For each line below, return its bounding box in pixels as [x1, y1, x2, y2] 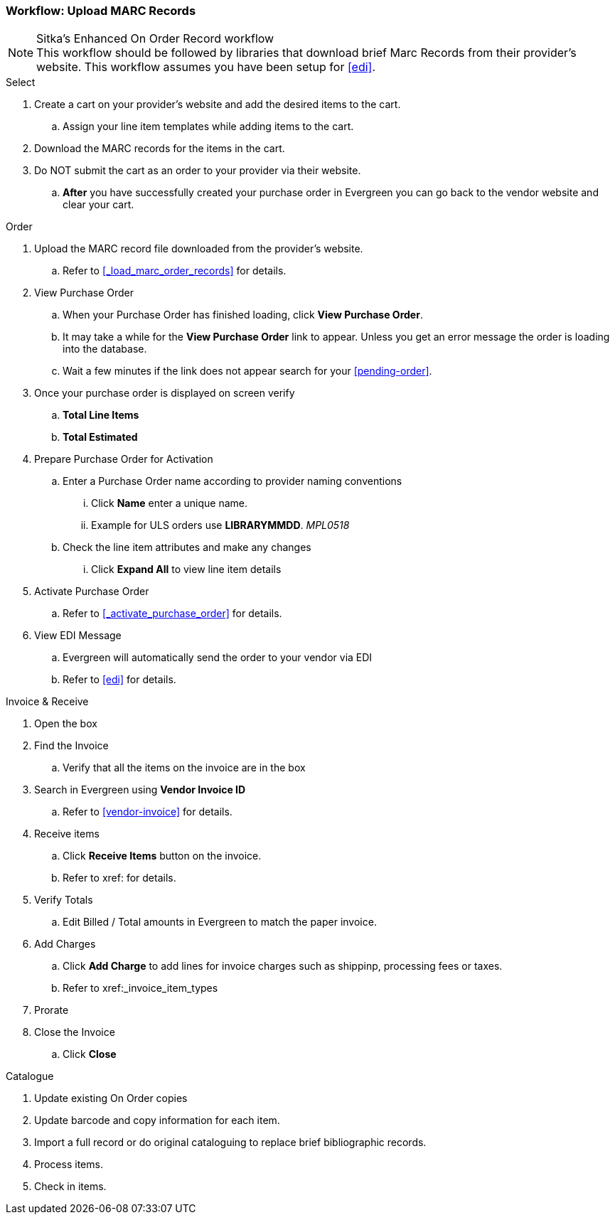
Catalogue [6, 1070, 54, 1083]
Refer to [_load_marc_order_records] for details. [63, 264, 287, 277]
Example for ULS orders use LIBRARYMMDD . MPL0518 [91, 519, 350, 532]
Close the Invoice [34, 1026, 115, 1039]
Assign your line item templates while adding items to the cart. [63, 120, 354, 133]
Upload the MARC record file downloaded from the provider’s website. [34, 242, 363, 255]
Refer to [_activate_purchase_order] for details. [63, 607, 282, 620]
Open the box [34, 717, 97, 730]
